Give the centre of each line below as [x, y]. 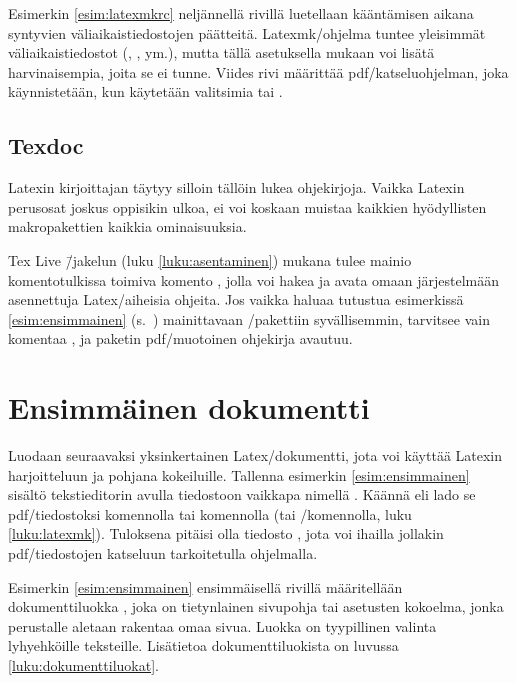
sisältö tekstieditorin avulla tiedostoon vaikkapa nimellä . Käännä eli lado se [242, 494]
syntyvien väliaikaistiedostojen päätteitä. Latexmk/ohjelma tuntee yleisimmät [247, 32]
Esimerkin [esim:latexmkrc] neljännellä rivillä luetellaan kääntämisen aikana [241, 13]
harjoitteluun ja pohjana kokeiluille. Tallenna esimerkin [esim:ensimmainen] [239, 474]
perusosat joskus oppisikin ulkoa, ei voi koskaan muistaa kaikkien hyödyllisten [247, 206]
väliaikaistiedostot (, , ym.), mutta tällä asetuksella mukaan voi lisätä [221, 52]
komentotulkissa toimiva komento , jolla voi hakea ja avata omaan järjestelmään [254, 279]
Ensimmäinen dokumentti [189, 407]
